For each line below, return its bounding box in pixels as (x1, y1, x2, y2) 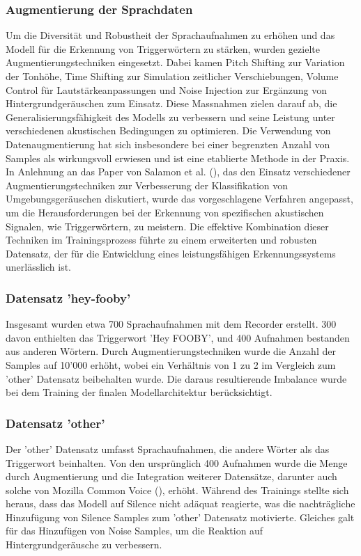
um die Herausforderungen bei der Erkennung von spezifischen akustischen (6, 205, 324, 219)
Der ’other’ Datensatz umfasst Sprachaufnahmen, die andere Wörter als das (6, 441, 330, 456)
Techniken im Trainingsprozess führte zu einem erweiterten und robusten (6, 232, 317, 247)
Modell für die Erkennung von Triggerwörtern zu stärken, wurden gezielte (6, 41, 320, 56)
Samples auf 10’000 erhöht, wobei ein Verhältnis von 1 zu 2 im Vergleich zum (6, 357, 336, 372)
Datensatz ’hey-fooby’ (6, 289, 131, 306)
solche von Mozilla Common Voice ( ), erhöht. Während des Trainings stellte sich (6, 482, 349, 497)
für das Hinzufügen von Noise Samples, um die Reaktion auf (6, 523, 263, 538)
